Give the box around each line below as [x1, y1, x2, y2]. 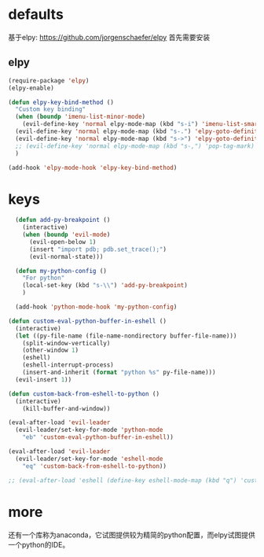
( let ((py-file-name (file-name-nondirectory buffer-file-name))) [15, 332, 237, 340]
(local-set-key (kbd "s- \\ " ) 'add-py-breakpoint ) [22, 282, 189, 290]
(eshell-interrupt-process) [22, 361, 114, 369]
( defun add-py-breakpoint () [15, 216, 111, 224]
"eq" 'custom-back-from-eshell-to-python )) [22, 462, 167, 470]
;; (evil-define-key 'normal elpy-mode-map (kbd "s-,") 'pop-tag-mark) [15, 142, 255, 150]
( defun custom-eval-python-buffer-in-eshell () [8, 317, 167, 325]
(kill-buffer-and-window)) [22, 404, 111, 412]
